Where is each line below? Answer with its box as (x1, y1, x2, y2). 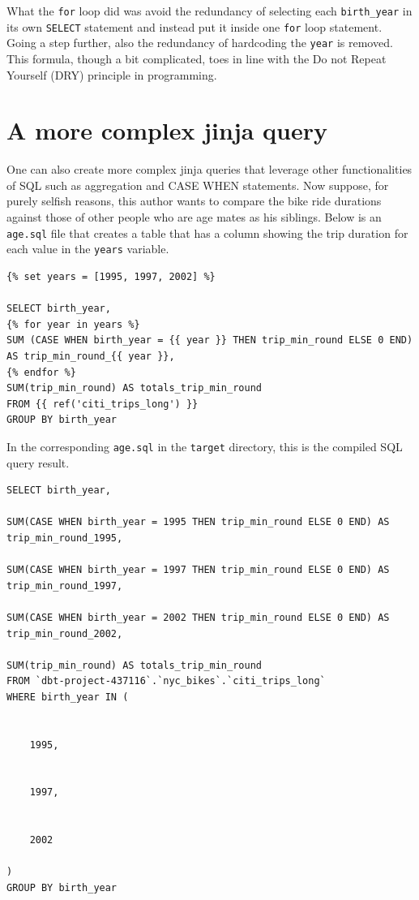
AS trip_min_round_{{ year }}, (6, 350, 175, 362)
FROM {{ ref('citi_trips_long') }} (6, 398, 199, 410)
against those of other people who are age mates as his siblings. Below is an (6, 209, 382, 226)
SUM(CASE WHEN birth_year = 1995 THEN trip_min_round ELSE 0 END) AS (6, 516, 390, 528)
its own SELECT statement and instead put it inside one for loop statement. (6, 18, 383, 35)
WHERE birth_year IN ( (6, 691, 129, 703)
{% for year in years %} (6, 318, 140, 330)
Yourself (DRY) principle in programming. (6, 66, 217, 83)
